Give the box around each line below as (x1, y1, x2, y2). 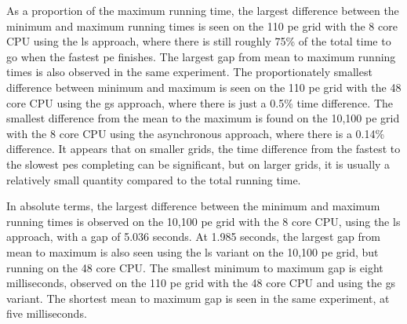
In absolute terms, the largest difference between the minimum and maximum (6, 198, 380, 214)
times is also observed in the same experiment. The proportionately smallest (6, 64, 372, 80)
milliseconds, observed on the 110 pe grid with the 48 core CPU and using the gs (6, 275, 396, 291)
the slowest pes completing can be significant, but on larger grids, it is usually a (6, 155, 391, 172)
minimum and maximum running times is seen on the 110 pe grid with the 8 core (6, 17, 398, 34)
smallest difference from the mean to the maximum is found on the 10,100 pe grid (6, 110, 400, 126)
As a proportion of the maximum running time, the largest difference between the (6, 2, 399, 18)
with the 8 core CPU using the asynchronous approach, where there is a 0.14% (6, 125, 385, 141)
